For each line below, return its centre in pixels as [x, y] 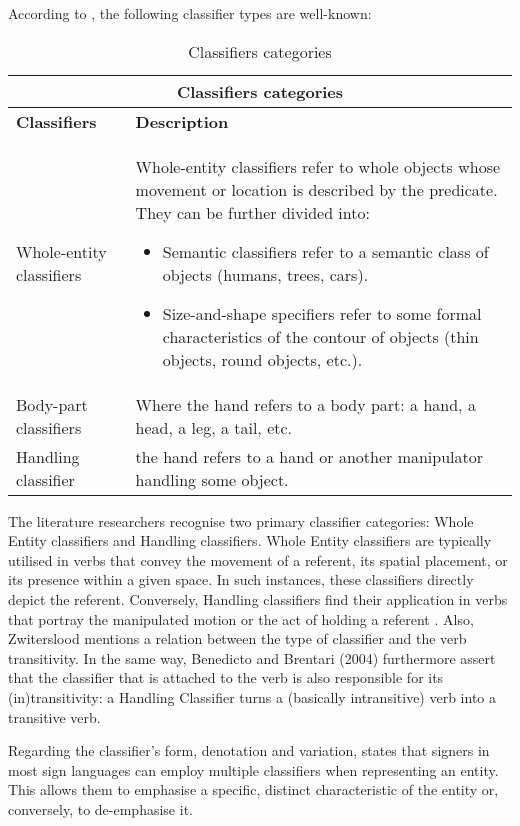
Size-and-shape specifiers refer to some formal [322, 313]
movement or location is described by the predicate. [316, 189]
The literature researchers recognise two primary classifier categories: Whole [241, 520]
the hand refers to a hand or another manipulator [309, 456]
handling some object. [212, 479]
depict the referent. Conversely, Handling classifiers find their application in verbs [258, 598]
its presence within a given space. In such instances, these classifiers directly [241, 579]
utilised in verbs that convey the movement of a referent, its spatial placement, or [258, 559]
